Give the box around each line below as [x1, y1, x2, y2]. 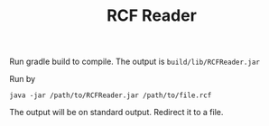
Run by [9, 74, 36, 85]
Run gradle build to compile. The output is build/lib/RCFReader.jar [9, 56, 260, 67]
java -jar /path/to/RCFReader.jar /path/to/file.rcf [9, 91, 212, 100]
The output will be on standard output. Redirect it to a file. [9, 107, 224, 118]
